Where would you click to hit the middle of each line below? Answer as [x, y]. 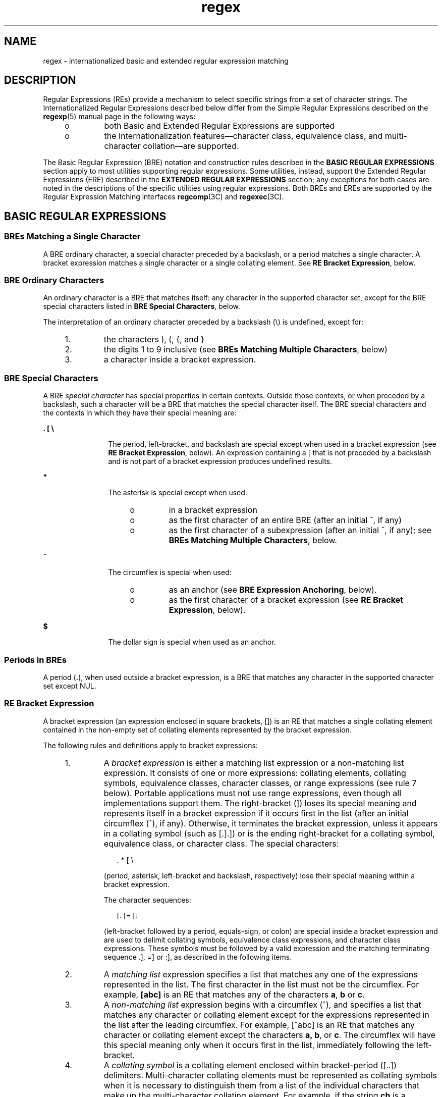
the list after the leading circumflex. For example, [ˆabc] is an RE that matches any [259, 1025]
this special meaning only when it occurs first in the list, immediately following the [259, 1045]
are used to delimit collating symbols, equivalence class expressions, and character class [252, 939]
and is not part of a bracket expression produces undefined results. [220, 461]
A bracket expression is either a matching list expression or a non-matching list [254, 763]
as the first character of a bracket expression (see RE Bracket [286, 600]
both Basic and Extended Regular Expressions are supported [219, 126]
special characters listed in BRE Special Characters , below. [142, 306]
